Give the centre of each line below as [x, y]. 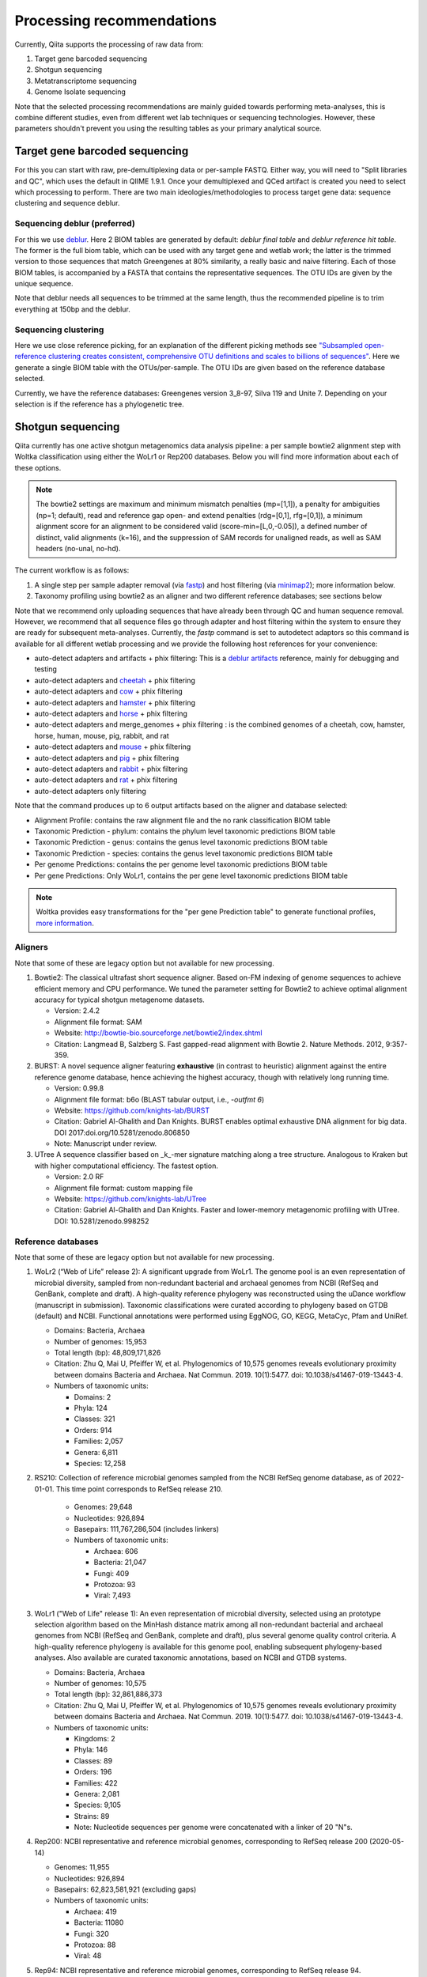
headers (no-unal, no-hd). [78, 548]
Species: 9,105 [98, 1805]
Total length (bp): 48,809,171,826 [108, 1353]
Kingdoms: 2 [95, 1738]
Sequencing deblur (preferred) [75, 224]
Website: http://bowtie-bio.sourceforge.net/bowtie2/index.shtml [158, 1033]
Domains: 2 [93, 1397]
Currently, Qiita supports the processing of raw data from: [109, 44]
